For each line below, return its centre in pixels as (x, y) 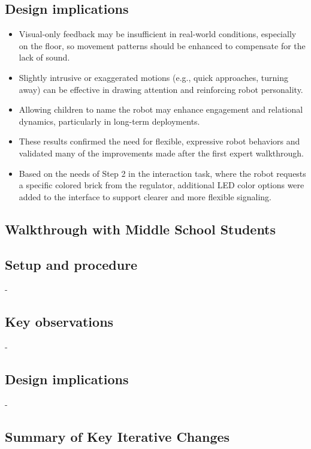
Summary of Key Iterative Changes (117, 436)
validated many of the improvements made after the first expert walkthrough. (161, 153)
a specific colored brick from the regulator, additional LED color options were (161, 185)
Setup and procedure (71, 264)
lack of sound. (44, 57)
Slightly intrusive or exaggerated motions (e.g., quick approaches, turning (154, 77)
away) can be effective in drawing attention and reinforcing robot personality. (161, 89)
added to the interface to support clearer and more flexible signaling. (145, 196)
